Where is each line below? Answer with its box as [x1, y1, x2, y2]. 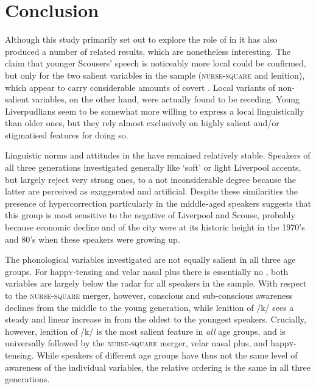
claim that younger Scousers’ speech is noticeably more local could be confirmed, [5, 57, 306, 70]
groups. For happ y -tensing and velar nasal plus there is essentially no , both [5, 265, 289, 277]
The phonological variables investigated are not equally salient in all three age [5, 253, 296, 266]
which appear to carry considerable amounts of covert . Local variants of [5, 80, 275, 93]
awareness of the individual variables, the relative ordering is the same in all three [5, 360, 311, 373]
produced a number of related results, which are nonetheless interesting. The [5, 45, 291, 57]
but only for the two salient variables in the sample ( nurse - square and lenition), [5, 68, 305, 81]
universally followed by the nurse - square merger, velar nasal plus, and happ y [5, 337, 294, 349]
